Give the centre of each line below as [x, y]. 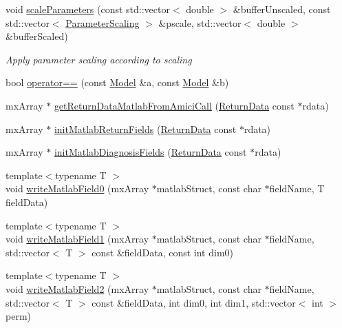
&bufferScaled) [37, 36]
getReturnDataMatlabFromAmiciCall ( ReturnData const [174, 105]
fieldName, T [297, 188]
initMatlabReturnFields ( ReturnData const [145, 129]
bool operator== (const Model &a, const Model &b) [117, 82]
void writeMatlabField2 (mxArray [77, 288]
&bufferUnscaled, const [282, 9]
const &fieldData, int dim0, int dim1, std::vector [194, 302]
